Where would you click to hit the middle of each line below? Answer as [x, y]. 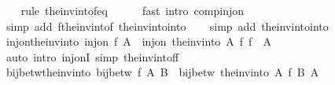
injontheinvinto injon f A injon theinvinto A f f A [138, 41]
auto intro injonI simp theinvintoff [92, 56]
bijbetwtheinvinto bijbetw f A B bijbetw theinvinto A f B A [162, 72]
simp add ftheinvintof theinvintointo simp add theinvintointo [167, 26]
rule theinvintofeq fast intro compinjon [132, 10]
